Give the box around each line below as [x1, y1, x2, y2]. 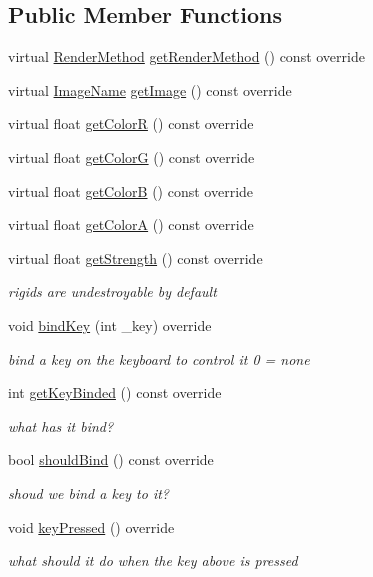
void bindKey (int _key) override [8, 314, 212, 335]
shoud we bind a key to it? [8, 482, 170, 503]
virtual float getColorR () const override [8, 113, 254, 134]
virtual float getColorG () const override [8, 146, 255, 167]
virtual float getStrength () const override [8, 247, 263, 268]
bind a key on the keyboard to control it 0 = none [8, 348, 310, 369]
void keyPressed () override [8, 516, 175, 537]
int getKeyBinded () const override [8, 382, 222, 403]
